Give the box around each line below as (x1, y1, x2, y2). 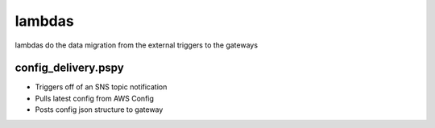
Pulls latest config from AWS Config (35, 93, 155, 103)
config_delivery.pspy (14, 61, 124, 75)
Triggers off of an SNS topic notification (35, 82, 168, 92)
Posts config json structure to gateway (35, 105, 164, 114)
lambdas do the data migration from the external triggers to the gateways (14, 40, 258, 50)
